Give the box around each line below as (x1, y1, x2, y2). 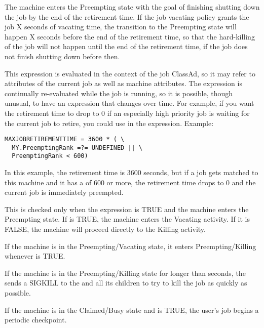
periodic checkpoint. (5, 314, 67, 325)
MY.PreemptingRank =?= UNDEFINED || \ (12, 144, 143, 151)
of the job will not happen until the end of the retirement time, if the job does (5, 41, 248, 52)
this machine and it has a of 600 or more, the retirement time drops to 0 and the (5, 177, 256, 187)
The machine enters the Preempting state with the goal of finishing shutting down (5, 2, 260, 12)
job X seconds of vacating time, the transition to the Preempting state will (5, 21, 237, 32)
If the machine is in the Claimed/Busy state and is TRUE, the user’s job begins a (5, 304, 259, 315)
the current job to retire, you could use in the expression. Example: (5, 117, 214, 128)
